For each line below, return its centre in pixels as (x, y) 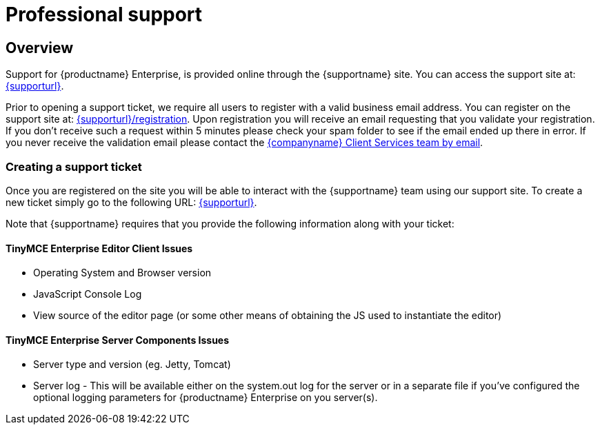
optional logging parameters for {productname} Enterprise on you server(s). (206, 398)
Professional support (104, 14)
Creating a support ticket (74, 166)
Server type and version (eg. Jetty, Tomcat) (132, 365)
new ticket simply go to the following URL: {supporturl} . (131, 202)
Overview (40, 48)
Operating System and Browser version (122, 273)
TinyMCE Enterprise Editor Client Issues (99, 248)
